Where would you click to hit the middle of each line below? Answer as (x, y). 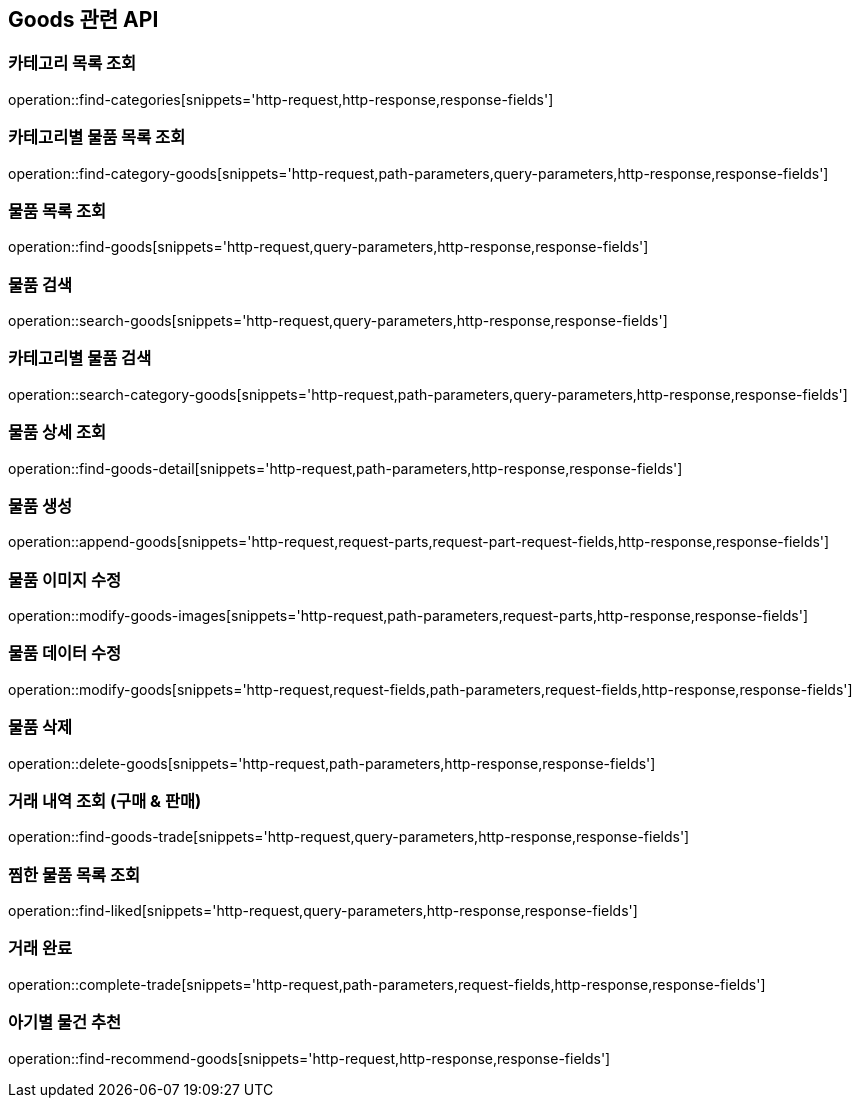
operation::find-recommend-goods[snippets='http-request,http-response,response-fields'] (309, 1058)
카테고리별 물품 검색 (80, 358)
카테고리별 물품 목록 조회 (97, 137)
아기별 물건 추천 (65, 1022)
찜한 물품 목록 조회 (74, 874)
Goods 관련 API (83, 19)
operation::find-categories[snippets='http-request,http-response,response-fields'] (281, 99)
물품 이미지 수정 (65, 579)
